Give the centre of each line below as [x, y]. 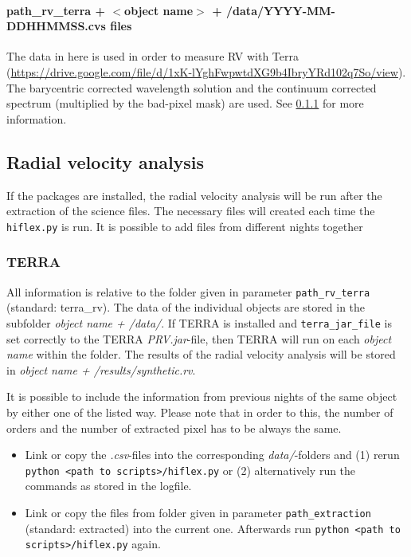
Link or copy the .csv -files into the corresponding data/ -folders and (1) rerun [212, 455]
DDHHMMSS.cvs [56, 26]
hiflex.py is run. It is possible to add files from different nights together [185, 226]
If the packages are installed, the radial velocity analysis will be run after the [194, 195]
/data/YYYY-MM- [281, 10]
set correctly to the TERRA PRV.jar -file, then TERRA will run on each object [199, 338]
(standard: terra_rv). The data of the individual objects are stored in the [186, 307]
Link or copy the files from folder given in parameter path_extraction [198, 512]
